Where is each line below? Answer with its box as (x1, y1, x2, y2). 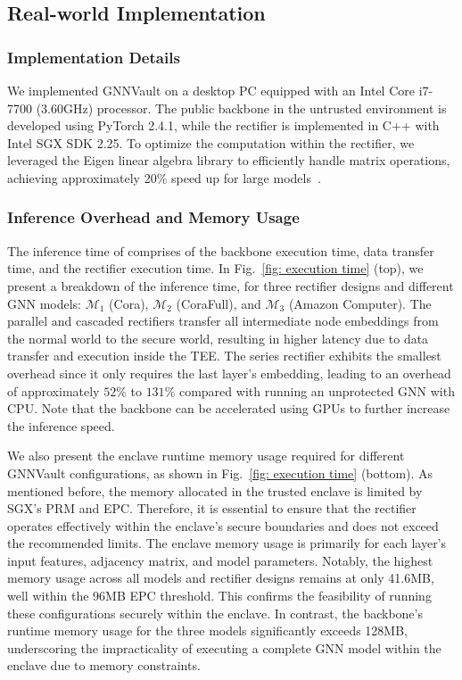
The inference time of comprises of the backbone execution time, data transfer (7, 241, 434, 260)
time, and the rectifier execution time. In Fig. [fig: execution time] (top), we (7, 259, 424, 278)
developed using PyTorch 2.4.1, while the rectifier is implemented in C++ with (7, 116, 440, 135)
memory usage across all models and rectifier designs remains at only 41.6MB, (7, 568, 434, 587)
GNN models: (7, 294, 82, 312)
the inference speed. (7, 416, 115, 435)
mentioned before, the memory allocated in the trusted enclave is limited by (7, 481, 423, 500)
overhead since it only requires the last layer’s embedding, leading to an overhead (7, 363, 451, 382)
